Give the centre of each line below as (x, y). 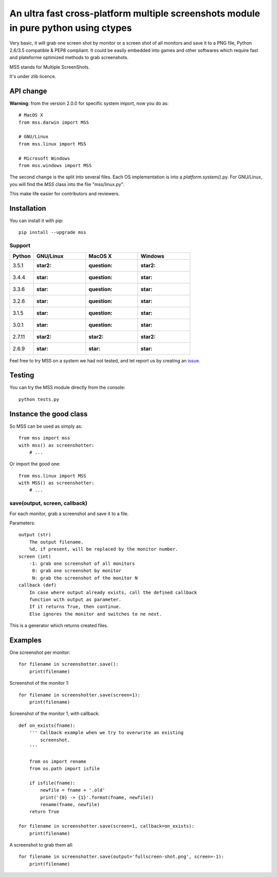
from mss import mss (44, 438)
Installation (28, 208)
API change (28, 91)
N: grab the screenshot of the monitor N (85, 578)
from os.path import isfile (64, 769)
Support (20, 246)
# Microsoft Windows (44, 158)
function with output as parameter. (75, 599)
